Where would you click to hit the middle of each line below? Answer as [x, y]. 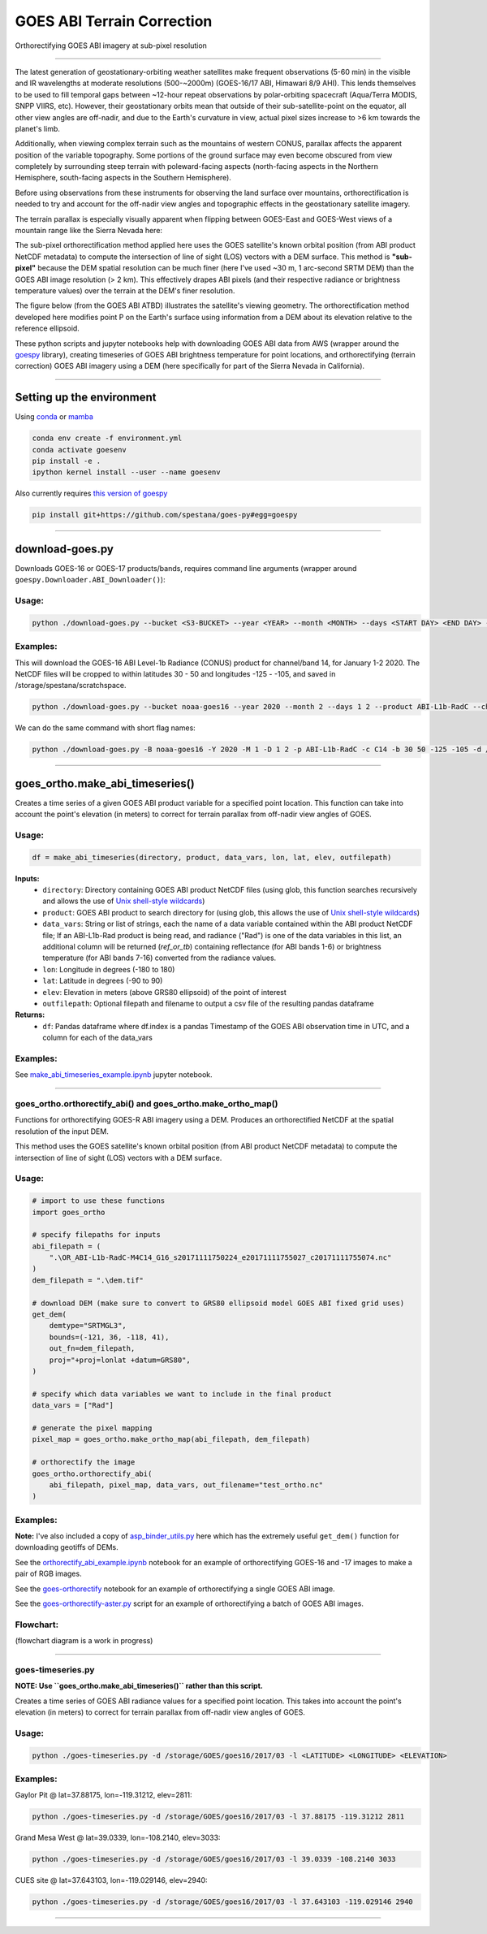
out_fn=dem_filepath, [92, 1349]
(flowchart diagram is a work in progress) [84, 1641]
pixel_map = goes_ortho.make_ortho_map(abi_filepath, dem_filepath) [171, 1439]
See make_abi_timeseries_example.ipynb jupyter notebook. [114, 1075]
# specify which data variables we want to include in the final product [182, 1394]
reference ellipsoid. [47, 328]
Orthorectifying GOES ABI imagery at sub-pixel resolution [111, 45]
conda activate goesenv [80, 450]
